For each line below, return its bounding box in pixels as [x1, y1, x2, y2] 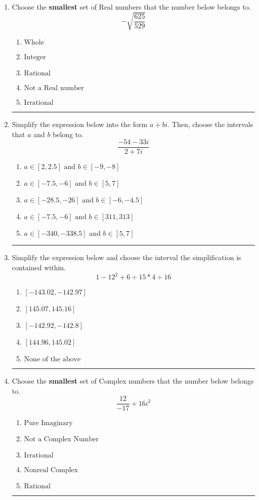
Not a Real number [24, 85, 84, 92]
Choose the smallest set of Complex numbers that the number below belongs [12, 376, 254, 386]
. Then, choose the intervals [167, 119, 253, 130]
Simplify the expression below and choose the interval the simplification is [12, 252, 241, 263]
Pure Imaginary [24, 420, 73, 427]
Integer [24, 54, 46, 61]
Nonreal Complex [24, 467, 78, 474]
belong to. [53, 129, 84, 139]
